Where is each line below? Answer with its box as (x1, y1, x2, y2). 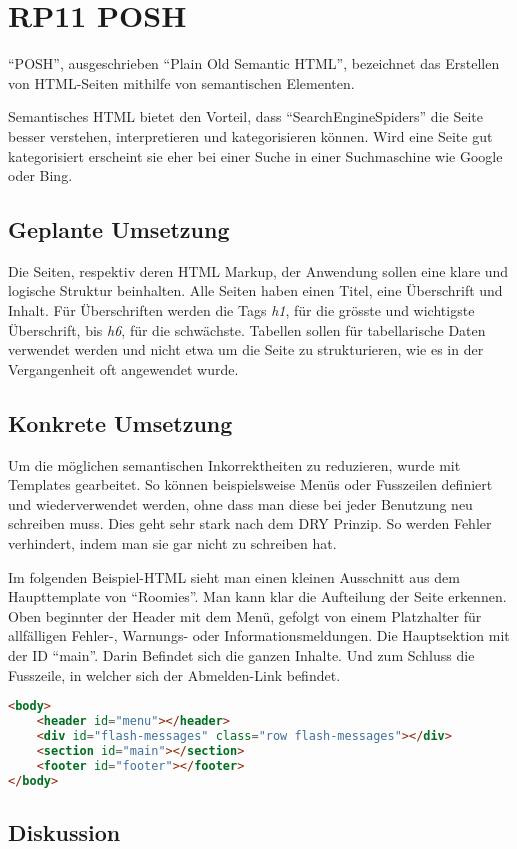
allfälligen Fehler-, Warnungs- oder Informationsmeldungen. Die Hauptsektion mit (8, 625, 510, 646)
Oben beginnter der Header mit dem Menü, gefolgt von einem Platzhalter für (8, 605, 482, 626)
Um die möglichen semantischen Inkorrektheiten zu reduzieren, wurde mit (8, 454, 461, 475)
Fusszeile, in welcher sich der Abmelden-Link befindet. (8, 664, 341, 685)
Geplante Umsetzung (8, 214, 230, 245)
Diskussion (8, 816, 121, 847)
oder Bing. (8, 165, 73, 186)
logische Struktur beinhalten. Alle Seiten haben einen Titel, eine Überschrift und (8, 280, 503, 301)
